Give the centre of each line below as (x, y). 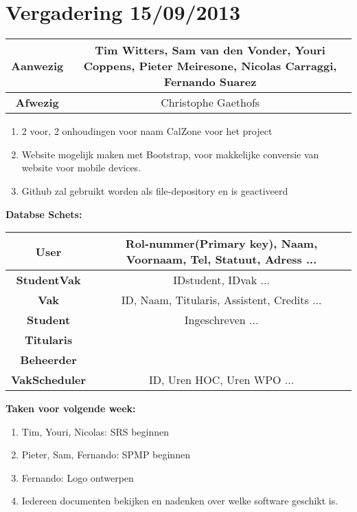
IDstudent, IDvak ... (221, 280)
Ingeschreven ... (221, 320)
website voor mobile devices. (81, 168)
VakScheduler (49, 380)
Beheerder (48, 360)
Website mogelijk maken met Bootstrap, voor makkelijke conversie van (170, 154)
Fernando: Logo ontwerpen (78, 477)
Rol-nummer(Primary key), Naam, (221, 244)
